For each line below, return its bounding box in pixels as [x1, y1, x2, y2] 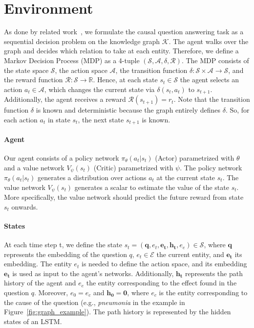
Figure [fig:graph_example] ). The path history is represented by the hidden [4, 306, 231, 317]
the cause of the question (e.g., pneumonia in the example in [4, 297, 185, 307]
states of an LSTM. [4, 316, 62, 326]
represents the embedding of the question [4, 249, 127, 259]
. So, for [225, 105, 250, 115]
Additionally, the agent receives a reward [4, 94, 126, 104]
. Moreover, [34, 287, 68, 298]
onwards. [11, 201, 38, 211]
